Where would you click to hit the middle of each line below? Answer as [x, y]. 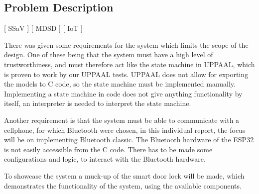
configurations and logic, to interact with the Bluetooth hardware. [105, 159]
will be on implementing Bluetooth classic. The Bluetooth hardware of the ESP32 [129, 140]
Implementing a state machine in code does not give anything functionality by [123, 93]
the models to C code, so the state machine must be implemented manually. [120, 84]
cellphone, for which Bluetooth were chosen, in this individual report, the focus [125, 130]
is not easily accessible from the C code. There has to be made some [108, 149]
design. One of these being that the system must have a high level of [109, 54]
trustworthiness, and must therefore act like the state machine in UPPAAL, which [129, 64]
